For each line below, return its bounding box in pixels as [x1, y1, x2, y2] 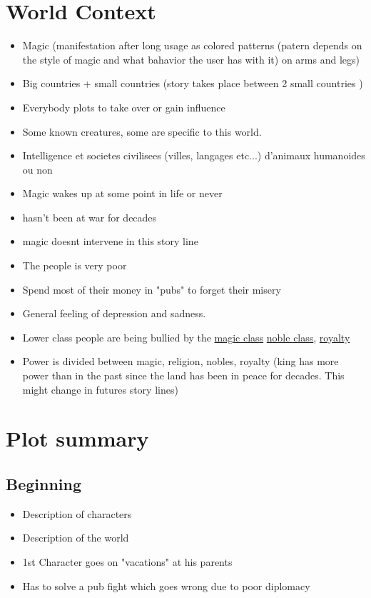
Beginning [6, 472, 82, 494]
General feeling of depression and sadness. [22, 306, 206, 321]
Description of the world [22, 530, 129, 545]
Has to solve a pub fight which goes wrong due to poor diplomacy [22, 578, 310, 593]
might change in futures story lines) [22, 382, 178, 397]
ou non [22, 161, 53, 176]
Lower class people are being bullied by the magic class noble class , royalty [22, 329, 350, 344]
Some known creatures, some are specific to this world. [22, 124, 262, 139]
